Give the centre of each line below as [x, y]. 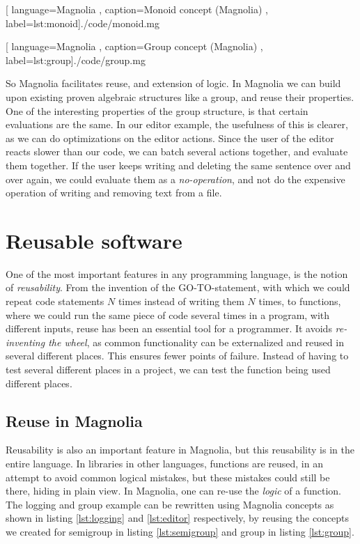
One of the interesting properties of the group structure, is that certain [157, 110]
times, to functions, [300, 301]
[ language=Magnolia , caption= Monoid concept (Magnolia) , [137, 9]
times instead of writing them [181, 301]
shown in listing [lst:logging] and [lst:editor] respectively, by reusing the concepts [178, 518]
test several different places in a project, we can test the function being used [168, 369]
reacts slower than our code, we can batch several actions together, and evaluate [177, 151]
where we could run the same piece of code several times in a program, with [168, 314]
